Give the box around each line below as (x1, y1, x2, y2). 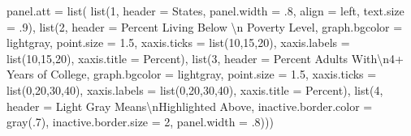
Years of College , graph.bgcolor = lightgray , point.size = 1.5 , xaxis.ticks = (6, 66, 377, 83)
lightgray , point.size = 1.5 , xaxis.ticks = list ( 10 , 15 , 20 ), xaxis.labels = (6, 34, 350, 51)
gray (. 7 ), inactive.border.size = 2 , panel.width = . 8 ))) (6, 113, 274, 130)
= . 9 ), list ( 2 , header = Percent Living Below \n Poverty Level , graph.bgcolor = (6, 18, 403, 35)
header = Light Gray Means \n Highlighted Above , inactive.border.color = (6, 97, 373, 114)
